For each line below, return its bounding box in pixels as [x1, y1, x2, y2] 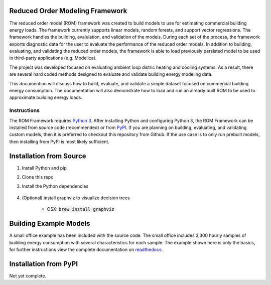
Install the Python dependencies [22, 183, 89, 189]
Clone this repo [22, 174, 54, 180]
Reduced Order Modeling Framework [9, 7, 127, 15]
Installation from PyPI [9, 259, 78, 268]
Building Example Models [9, 219, 90, 228]
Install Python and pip [22, 165, 67, 171]
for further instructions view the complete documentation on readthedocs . [9, 246, 163, 252]
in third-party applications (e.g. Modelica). [9, 55, 97, 61]
